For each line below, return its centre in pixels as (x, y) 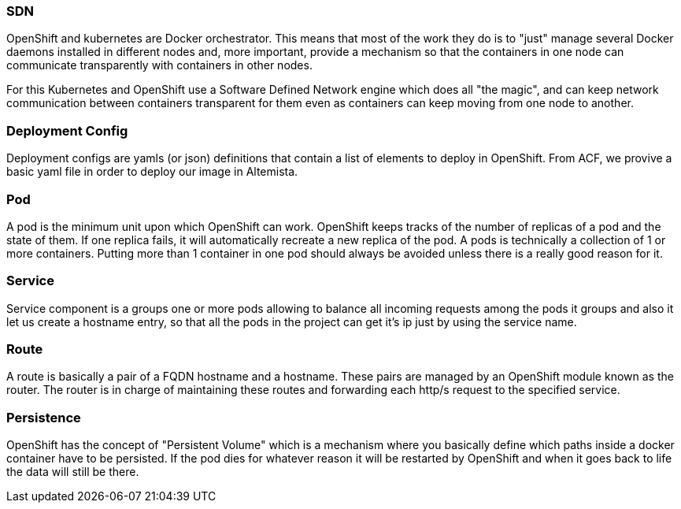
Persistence (44, 417)
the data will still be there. (73, 472)
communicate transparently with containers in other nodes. (159, 65)
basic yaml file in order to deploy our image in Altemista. (152, 172)
